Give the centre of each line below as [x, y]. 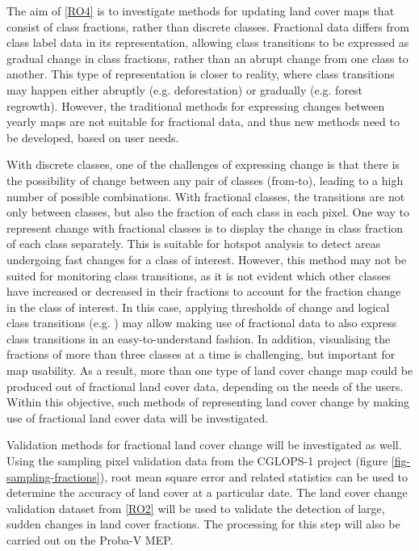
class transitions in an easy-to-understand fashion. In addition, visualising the [199, 338]
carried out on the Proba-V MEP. [90, 540]
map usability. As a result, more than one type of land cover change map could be [210, 370]
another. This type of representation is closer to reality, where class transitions [201, 74]
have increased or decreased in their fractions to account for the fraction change [204, 291]
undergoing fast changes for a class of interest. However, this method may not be [207, 259]
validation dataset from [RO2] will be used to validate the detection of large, [196, 508]
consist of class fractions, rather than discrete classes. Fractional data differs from [208, 26]
